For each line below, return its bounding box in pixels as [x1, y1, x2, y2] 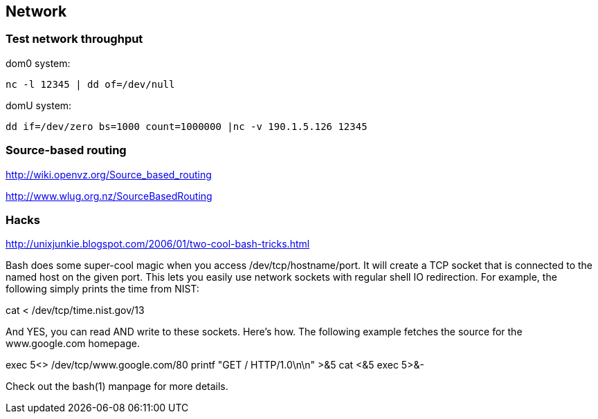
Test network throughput [6, 32, 143, 46]
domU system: [6, 99, 72, 111]
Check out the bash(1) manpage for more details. [6, 380, 228, 393]
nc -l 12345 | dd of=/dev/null [6, 78, 175, 90]
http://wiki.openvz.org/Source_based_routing [6, 168, 212, 180]
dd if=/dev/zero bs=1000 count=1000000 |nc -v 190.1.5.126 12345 [6, 120, 368, 132]
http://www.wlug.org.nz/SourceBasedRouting [6, 189, 212, 202]
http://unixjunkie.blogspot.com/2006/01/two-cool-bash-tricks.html [6, 238, 310, 250]
